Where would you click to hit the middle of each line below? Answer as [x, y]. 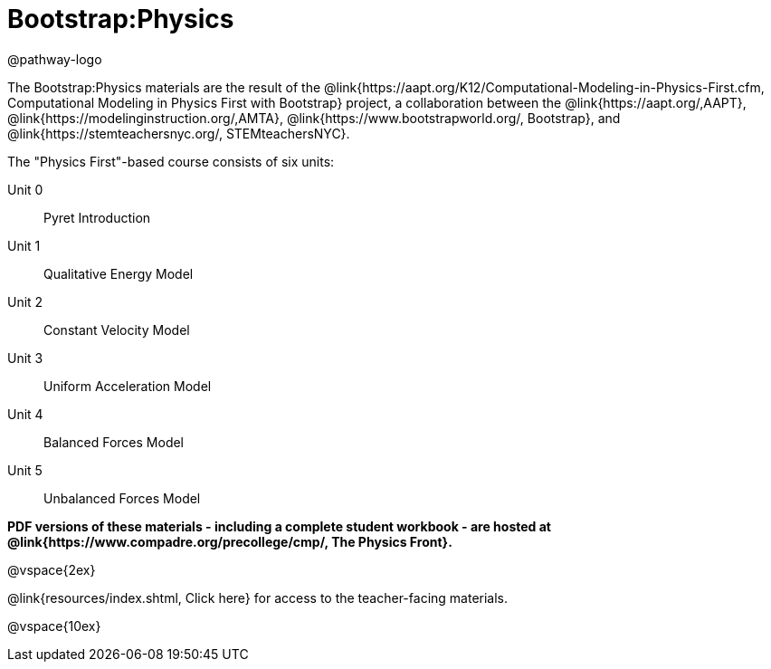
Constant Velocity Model [117, 330]
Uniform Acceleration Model [128, 386]
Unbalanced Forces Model [122, 498]
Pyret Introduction [97, 217]
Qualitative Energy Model [119, 273]
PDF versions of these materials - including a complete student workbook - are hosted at [279, 526]
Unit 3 [25, 358]
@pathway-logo [55, 59]
